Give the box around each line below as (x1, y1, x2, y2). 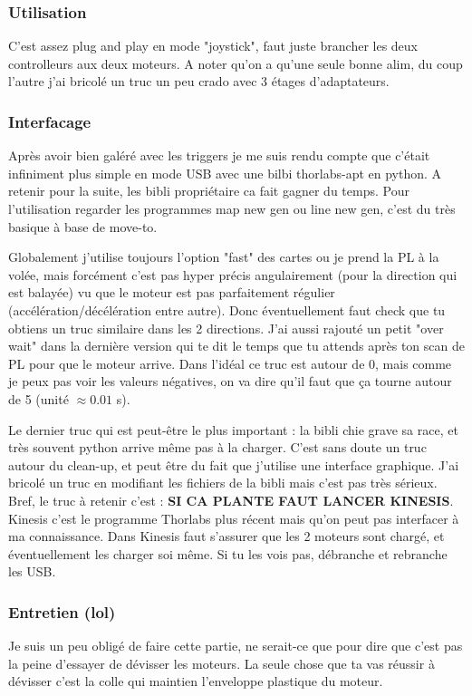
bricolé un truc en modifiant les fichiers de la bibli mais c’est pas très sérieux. (8, 473, 438, 492)
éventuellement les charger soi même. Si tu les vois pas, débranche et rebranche (8, 544, 448, 563)
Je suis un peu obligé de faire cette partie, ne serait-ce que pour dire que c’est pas (8, 636, 463, 655)
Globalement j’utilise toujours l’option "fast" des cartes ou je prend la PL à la (8, 247, 439, 266)
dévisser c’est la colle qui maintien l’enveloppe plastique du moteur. (8, 672, 383, 691)
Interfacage (8, 110, 92, 132)
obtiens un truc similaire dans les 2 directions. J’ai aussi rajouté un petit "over (8, 318, 444, 337)
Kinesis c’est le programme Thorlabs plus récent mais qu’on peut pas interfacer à (8, 508, 459, 527)
